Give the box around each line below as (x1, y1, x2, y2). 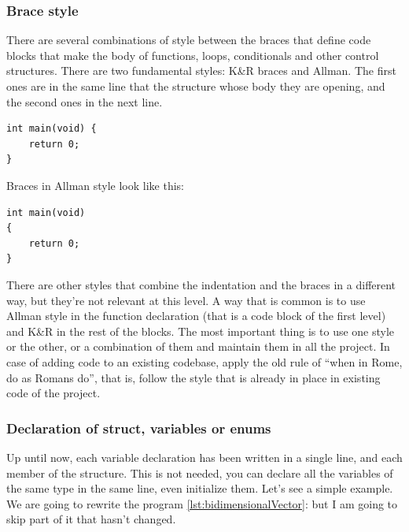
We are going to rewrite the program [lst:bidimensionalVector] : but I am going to (6, 495, 398, 512)
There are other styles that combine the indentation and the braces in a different (6, 276, 396, 292)
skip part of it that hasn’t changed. (6, 511, 176, 527)
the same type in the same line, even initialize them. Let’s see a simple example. (6, 480, 393, 497)
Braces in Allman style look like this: (6, 177, 185, 193)
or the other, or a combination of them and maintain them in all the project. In (6, 338, 390, 355)
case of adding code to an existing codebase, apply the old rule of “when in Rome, (6, 353, 403, 370)
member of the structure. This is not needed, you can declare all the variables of (6, 464, 393, 481)
